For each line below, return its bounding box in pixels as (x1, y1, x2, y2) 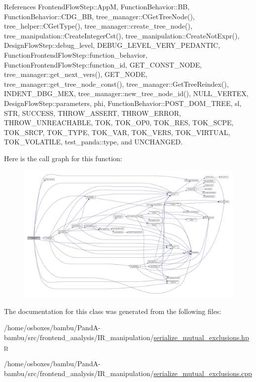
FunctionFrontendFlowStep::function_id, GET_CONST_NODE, (4, 59, 202, 69)
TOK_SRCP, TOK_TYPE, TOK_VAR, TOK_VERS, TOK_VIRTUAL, (4, 127, 230, 137)
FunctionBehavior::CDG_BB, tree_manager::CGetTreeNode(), (4, 11, 195, 21)
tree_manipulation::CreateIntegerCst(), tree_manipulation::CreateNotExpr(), (4, 30, 240, 40)
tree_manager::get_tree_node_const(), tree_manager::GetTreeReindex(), (4, 78, 229, 89)
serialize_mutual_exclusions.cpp (153, 368, 252, 378)
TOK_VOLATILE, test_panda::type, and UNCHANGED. (4, 137, 183, 147)
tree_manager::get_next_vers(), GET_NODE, (4, 69, 147, 79)
